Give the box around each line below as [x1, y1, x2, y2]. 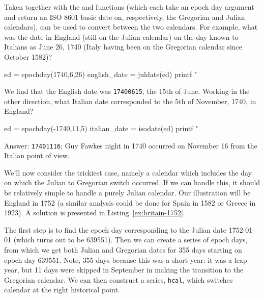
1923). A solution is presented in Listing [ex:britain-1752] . [4, 207, 185, 218]
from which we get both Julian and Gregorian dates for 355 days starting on [4, 244, 242, 255]
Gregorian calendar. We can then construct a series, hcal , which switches [4, 274, 233, 285]
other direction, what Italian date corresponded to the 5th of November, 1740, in [4, 95, 256, 106]
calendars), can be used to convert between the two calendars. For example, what [4, 21, 258, 32]
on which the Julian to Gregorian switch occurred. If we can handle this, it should [4, 177, 260, 188]
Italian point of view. [4, 150, 70, 161]
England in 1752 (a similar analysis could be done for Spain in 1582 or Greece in [4, 197, 256, 208]
